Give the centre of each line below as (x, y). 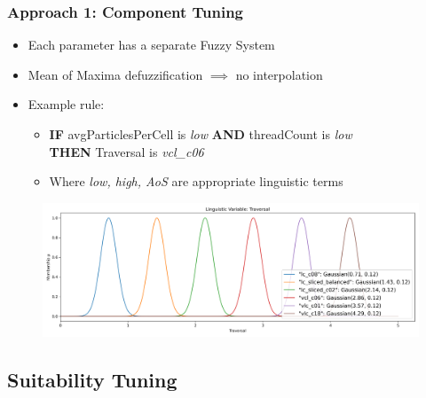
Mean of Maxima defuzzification (115, 74)
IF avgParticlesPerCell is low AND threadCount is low (201, 134)
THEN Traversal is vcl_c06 (126, 151)
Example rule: (66, 104)
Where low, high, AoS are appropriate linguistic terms (196, 181)
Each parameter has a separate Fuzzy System (151, 45)
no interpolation (279, 74)
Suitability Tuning (92, 379)
